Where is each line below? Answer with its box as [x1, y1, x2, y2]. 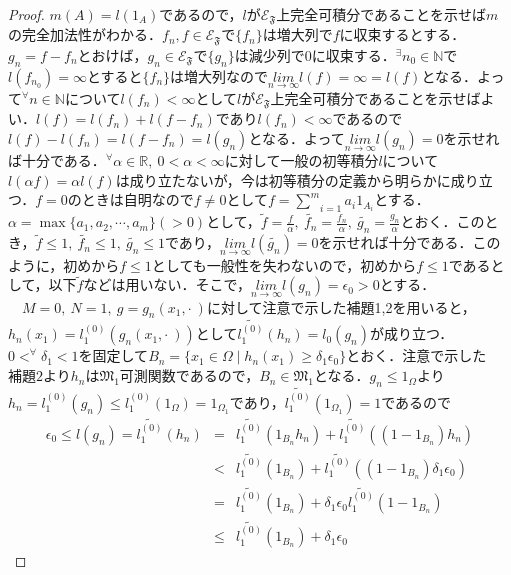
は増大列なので [170, 65, 269, 86]
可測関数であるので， [119, 365, 260, 386]
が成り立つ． [369, 323, 454, 344]
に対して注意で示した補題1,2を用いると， [206, 296, 476, 317]
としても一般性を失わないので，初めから [151, 254, 417, 275]
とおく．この [400, 211, 485, 232]
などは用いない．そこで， [83, 274, 251, 295]
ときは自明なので [81, 189, 194, 210]
